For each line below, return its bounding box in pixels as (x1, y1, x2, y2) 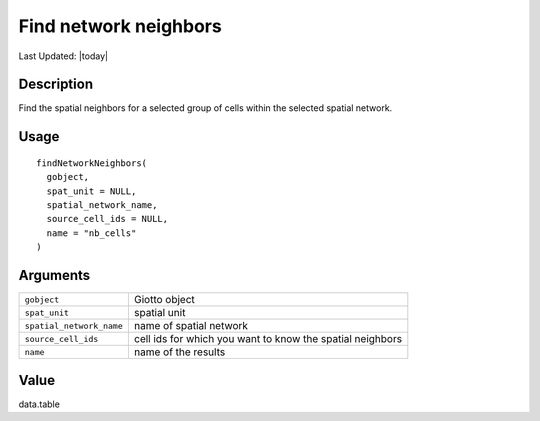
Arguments (18, 267, 91, 284)
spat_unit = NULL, (46, 185, 137, 197)
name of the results (133, 345, 226, 359)
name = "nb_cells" (46, 227, 137, 239)
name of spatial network (133, 319, 249, 333)
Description (18, 76, 94, 93)
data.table (18, 398, 60, 410)
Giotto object (133, 293, 195, 307)
